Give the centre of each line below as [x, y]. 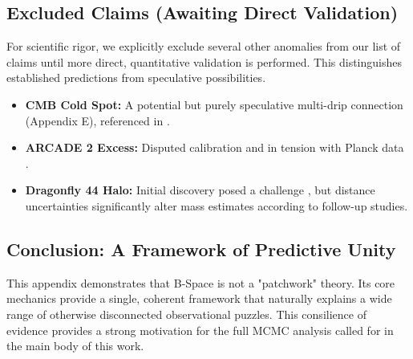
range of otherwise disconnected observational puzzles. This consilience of [186, 314]
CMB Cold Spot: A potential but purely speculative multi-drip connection [214, 104]
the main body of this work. [75, 346]
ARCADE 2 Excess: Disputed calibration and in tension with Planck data [215, 147]
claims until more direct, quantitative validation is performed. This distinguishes [204, 61]
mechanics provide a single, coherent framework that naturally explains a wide [199, 298]
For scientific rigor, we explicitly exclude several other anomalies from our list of [204, 46]
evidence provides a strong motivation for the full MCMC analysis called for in [200, 330]
